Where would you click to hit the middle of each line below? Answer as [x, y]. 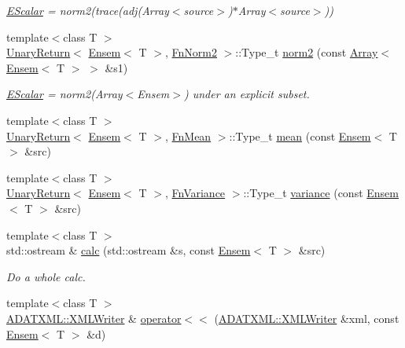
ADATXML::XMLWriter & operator [94, 318]
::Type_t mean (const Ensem [300, 136]
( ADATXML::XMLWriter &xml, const [307, 318]
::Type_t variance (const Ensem [321, 193]
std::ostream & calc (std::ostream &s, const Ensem [129, 250]
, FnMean [188, 136]
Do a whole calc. [46, 276]
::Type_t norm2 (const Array [307, 52]
